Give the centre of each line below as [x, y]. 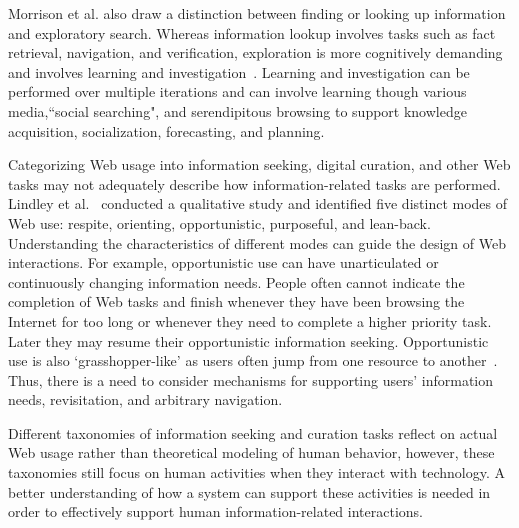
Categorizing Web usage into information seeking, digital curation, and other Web [259, 164]
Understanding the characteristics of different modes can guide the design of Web [257, 242]
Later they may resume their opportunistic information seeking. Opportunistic [248, 340]
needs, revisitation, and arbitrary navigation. [145, 399]
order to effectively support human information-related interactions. [215, 511]
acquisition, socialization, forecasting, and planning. [166, 130]
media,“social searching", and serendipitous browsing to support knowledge [237, 110]
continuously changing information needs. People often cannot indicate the [236, 281]
